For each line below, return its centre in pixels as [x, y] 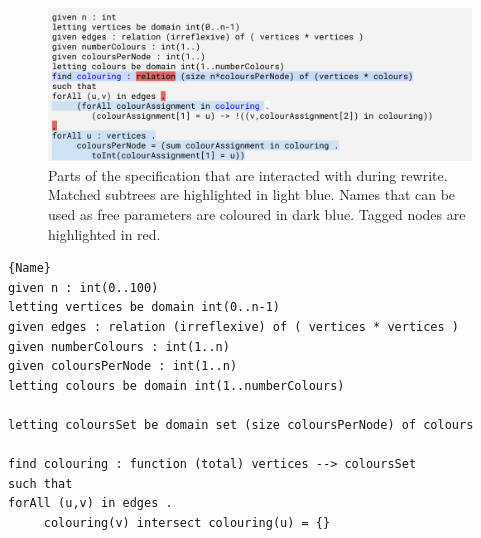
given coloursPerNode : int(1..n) [123, 366]
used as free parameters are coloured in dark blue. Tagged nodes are [257, 213]
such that [40, 483]
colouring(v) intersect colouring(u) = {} [187, 522]
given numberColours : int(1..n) [119, 346]
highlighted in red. [104, 233]
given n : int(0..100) [83, 287]
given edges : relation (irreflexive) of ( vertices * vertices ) [234, 326]
